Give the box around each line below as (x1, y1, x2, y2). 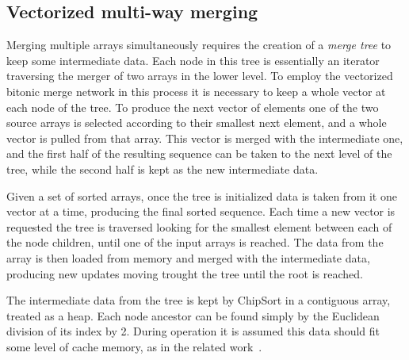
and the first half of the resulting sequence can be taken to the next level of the (6, 145, 392, 162)
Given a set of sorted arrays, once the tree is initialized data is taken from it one (6, 187, 397, 204)
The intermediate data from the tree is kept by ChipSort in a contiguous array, (6, 292, 391, 308)
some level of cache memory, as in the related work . (6, 338, 262, 354)
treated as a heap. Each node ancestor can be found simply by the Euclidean (6, 307, 380, 324)
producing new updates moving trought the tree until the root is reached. (6, 265, 363, 281)
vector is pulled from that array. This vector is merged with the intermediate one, (6, 129, 403, 146)
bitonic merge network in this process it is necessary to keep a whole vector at (6, 82, 386, 99)
